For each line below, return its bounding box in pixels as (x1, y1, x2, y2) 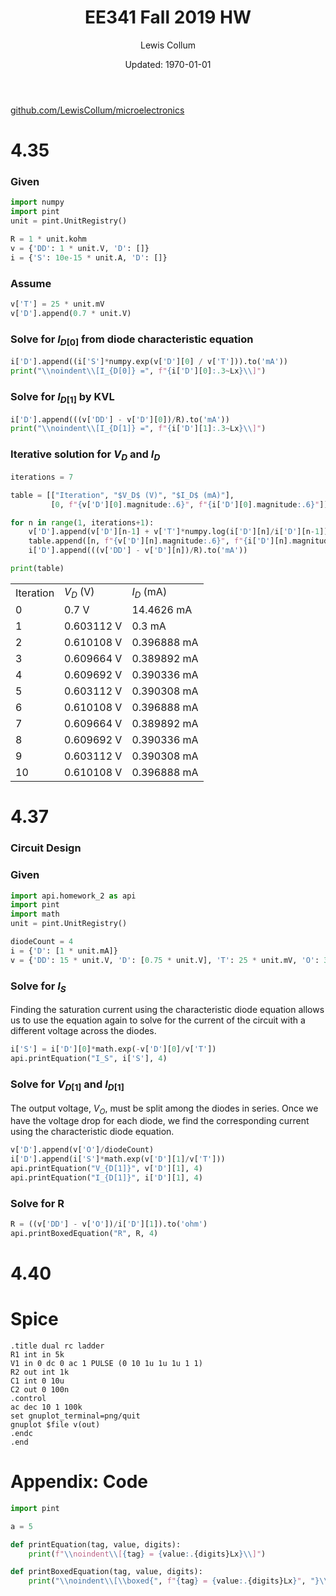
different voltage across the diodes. (10, 1025, 157, 1037)
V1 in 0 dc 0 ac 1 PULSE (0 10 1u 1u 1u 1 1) (10, 1358, 203, 1368)
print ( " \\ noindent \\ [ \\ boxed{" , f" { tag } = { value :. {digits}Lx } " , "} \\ (28, 1576, 329, 1586)
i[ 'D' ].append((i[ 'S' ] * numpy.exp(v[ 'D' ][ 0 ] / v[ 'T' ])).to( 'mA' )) (10, 357, 288, 367)
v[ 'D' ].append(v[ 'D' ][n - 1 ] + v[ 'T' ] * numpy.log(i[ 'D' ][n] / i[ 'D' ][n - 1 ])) (28, 527, 333, 537)
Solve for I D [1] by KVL (10, 389, 115, 406)
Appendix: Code (10, 1471, 148, 1493)
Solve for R (10, 1196, 65, 1210)
